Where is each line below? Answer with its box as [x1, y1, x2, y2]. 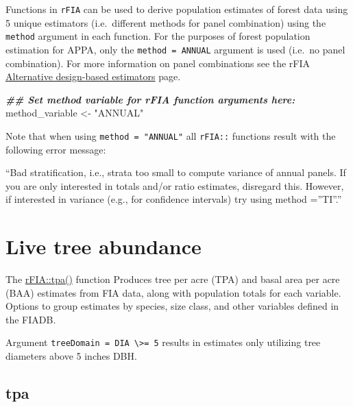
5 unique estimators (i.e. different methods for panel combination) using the [5, 15, 326, 29]
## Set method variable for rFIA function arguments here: [5, 92, 295, 106]
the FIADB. [5, 312, 56, 326]
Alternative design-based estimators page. [5, 69, 181, 84]
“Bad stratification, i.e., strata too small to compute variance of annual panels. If [5, 165, 346, 180]
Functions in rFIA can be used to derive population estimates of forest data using [5, 2, 348, 16]
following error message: [5, 142, 106, 156]
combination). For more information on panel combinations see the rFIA [5, 56, 311, 70]
